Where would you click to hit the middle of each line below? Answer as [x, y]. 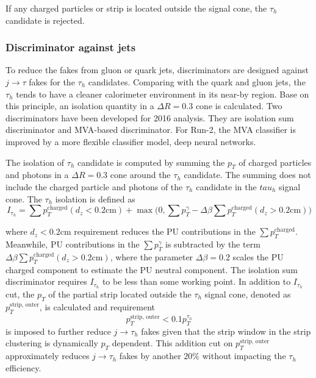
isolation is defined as [95, 198]
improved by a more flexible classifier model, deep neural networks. [131, 141]
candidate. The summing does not [247, 175]
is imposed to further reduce [58, 331]
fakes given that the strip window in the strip [226, 331]
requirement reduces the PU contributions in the [165, 231]
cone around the [140, 175]
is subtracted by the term [213, 244]
